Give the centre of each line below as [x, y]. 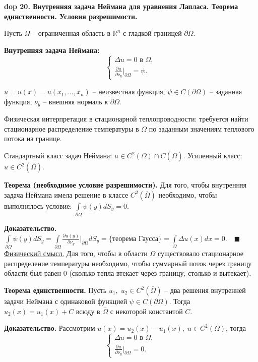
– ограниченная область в [71, 33]
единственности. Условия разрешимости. [71, 16]
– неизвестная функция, [129, 92]
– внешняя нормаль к [76, 101]
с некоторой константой [146, 311]
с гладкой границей [152, 33]
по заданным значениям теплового [202, 128]
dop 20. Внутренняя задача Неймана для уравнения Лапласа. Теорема [121, 6]
